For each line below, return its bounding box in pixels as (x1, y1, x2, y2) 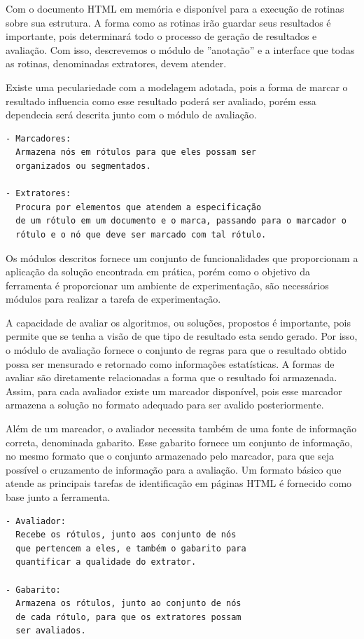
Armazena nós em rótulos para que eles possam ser (15, 147, 256, 158)
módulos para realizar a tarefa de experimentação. (6, 291, 221, 306)
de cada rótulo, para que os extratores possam (15, 612, 241, 622)
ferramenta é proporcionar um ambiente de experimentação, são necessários (6, 277, 329, 292)
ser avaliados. (15, 626, 86, 636)
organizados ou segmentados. (15, 160, 151, 171)
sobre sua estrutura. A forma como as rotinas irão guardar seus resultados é (6, 15, 331, 29)
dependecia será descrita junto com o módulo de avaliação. (6, 107, 257, 122)
